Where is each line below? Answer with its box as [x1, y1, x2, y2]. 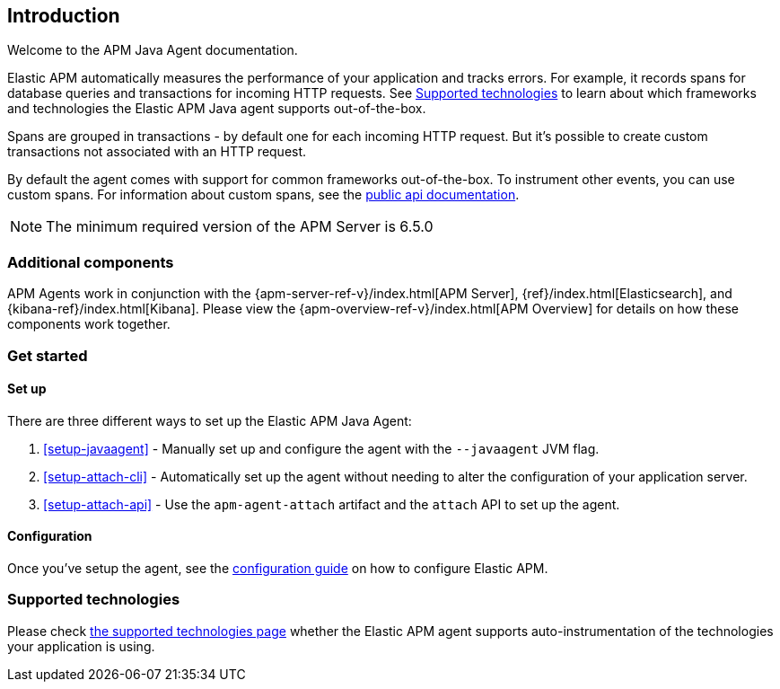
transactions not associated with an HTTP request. [7, 144, 307, 160]
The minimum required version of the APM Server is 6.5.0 [46, 217, 434, 236]
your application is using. [7, 638, 155, 654]
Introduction [7, 4, 120, 27]
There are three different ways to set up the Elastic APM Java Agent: [7, 412, 412, 428]
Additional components [7, 252, 174, 271]
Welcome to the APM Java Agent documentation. [7, 42, 298, 58]
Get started [7, 346, 88, 365]
